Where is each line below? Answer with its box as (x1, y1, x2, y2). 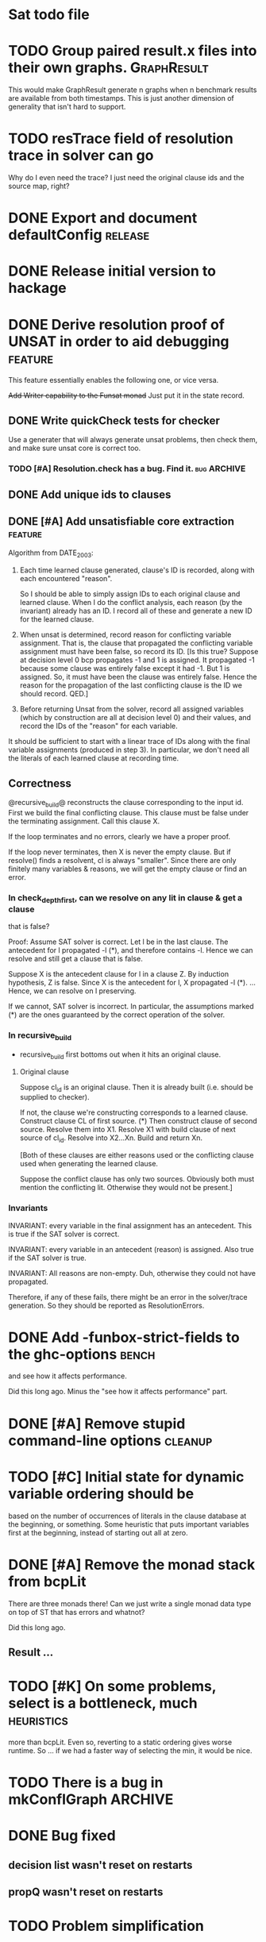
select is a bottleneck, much (8, 1694, 198, 1713)
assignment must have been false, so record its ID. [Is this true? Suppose (19, 647, 259, 657)
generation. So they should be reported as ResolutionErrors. (8, 1300, 205, 1310)
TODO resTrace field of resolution (8, 129, 234, 148)
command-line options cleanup (8, 1431, 213, 1450)
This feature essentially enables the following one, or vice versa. (8, 376, 219, 385)
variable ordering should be (8, 1485, 195, 1502)
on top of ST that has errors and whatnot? (8, 1607, 145, 1616)
